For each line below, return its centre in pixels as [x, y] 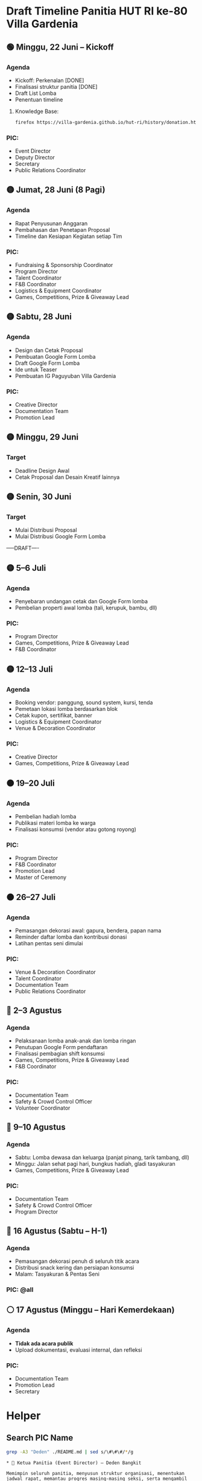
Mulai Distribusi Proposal [46, 530]
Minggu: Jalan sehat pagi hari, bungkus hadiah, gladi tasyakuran [95, 1164]
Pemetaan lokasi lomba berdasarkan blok [66, 709]
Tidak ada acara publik [44, 1343]
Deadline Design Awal [42, 471]
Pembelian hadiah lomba [46, 817]
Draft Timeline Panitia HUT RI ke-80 [97, 11]
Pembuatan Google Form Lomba [55, 356]
